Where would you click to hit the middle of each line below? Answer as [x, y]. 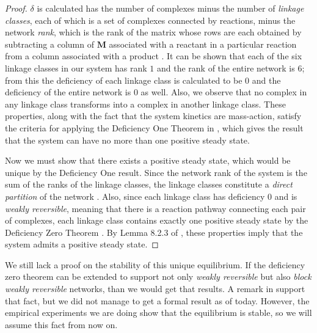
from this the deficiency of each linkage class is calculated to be [124, 80]
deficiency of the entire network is [68, 92]
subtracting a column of [49, 44]
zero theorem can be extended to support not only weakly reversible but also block [158, 276]
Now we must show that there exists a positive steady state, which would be [148, 160]
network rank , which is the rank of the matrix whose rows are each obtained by [153, 32]
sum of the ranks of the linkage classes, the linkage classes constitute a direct [149, 184]
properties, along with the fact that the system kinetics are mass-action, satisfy [153, 116]
